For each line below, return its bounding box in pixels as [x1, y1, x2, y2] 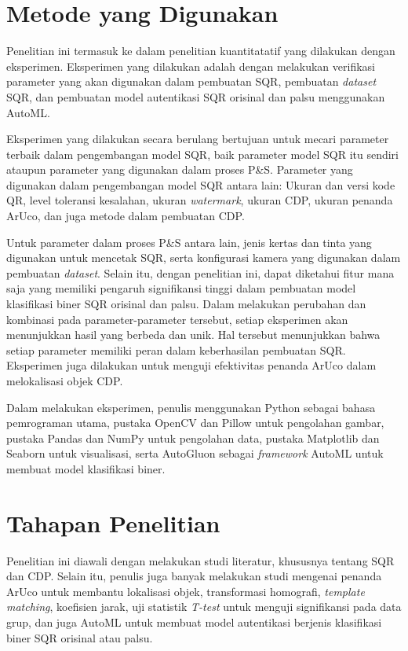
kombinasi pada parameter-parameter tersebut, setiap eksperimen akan [6, 311, 348, 327]
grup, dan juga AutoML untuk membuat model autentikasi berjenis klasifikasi [6, 614, 382, 631]
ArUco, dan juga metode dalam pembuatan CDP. [6, 208, 245, 224]
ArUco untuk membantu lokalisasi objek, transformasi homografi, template [6, 583, 365, 599]
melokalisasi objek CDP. [6, 373, 123, 388]
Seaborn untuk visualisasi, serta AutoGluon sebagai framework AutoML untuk [6, 445, 384, 462]
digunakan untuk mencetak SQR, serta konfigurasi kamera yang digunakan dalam [6, 249, 401, 266]
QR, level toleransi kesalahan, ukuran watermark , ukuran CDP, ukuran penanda [6, 192, 393, 208]
